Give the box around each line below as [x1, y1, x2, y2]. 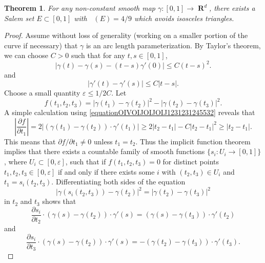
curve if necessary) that [4, 40, 78, 50]
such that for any [71, 50, 126, 61]
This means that [4, 136, 56, 146]
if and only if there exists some [57, 166, 155, 177]
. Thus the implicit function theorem [135, 136, 251, 146]
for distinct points [162, 156, 219, 166]
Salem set [4, 12, 34, 23]
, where [4, 156, 27, 166]
